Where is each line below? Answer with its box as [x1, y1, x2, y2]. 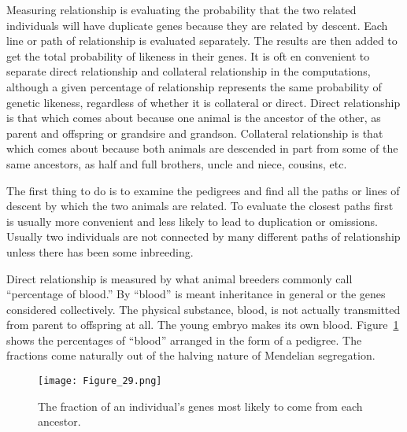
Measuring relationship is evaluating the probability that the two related [6, 2, 357, 17]
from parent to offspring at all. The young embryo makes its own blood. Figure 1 [6, 316, 399, 333]
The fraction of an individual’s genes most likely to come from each [38, 397, 363, 414]
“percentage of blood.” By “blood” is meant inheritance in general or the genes [6, 286, 386, 302]
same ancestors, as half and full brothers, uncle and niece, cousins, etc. [6, 155, 347, 172]
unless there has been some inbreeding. [6, 243, 194, 260]
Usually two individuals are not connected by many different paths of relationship [6, 228, 401, 245]
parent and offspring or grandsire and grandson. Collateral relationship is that [6, 124, 383, 141]
